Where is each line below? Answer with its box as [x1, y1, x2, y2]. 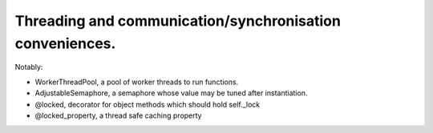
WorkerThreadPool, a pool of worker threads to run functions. [34, 77, 239, 87]
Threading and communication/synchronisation [14, 12, 341, 30]
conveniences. [14, 34, 116, 52]
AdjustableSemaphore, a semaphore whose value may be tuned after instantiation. [34, 88, 308, 98]
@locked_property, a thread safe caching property [34, 111, 202, 120]
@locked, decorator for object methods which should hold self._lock [34, 99, 261, 109]
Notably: [14, 62, 43, 72]
